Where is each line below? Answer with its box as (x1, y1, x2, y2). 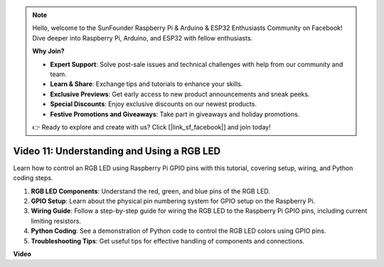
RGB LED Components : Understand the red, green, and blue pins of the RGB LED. (31, 187, 270, 195)
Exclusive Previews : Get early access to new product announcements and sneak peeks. (50, 90, 310, 98)
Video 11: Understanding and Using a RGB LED (13, 145, 220, 157)
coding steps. (13, 174, 53, 182)
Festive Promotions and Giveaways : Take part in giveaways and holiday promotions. (50, 110, 300, 118)
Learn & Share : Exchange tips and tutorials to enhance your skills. (50, 80, 243, 88)
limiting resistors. (31, 216, 82, 225)
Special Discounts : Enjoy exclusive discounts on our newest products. (50, 100, 257, 108)
